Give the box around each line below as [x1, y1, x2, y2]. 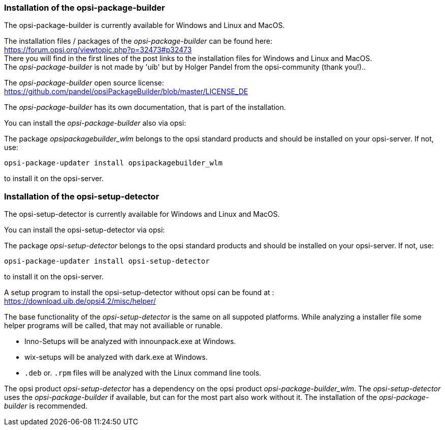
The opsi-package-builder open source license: [4, 78, 164, 88]
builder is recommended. [4, 402, 88, 411]
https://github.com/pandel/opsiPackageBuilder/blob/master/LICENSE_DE [4, 87, 248, 96]
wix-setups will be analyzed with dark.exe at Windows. [24, 353, 208, 362]
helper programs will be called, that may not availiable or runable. [4, 321, 222, 330]
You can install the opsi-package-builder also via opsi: [4, 119, 186, 128]
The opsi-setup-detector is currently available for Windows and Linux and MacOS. [4, 210, 280, 219]
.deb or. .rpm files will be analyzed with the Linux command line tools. [24, 368, 262, 378]
